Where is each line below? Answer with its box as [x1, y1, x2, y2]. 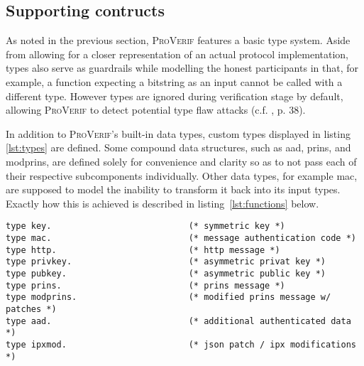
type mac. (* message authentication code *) [6, 232, 356, 243]
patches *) [6, 303, 57, 314]
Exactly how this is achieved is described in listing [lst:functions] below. [6, 195, 319, 210]
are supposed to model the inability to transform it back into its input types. [6, 182, 341, 197]
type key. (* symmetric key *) [6, 221, 285, 232]
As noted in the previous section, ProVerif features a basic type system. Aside [6, 33, 351, 48]
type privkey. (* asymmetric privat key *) [6, 257, 326, 267]
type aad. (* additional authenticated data [6, 316, 351, 326]
